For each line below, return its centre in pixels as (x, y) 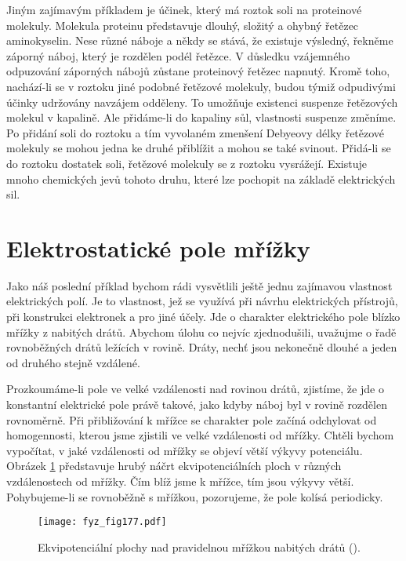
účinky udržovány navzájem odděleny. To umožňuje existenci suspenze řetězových (202, 102)
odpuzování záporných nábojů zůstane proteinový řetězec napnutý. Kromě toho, (198, 71)
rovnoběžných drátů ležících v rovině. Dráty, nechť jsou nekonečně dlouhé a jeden (202, 347)
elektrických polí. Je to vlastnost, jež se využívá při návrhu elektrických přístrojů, (202, 301)
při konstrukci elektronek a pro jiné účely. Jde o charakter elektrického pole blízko (203, 317)
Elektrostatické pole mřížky (158, 248)
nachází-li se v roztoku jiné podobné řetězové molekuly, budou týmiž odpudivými (201, 86)
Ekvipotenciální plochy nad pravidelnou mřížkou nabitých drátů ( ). (199, 546)
